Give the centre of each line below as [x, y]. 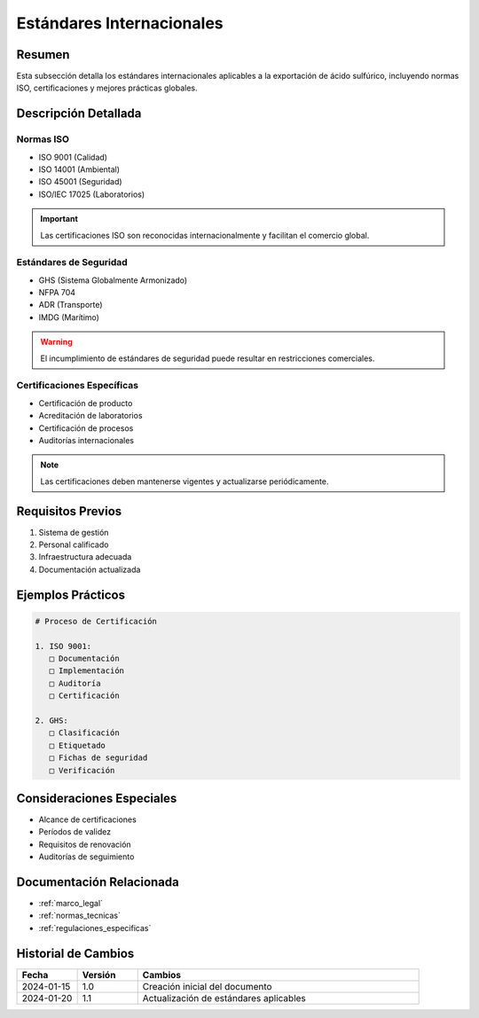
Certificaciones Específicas [78, 386]
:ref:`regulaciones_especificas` [95, 928]
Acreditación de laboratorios [90, 416]
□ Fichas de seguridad [98, 758]
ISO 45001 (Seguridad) [81, 182]
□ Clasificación [84, 733]
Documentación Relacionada [98, 882]
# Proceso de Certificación [96, 621]
